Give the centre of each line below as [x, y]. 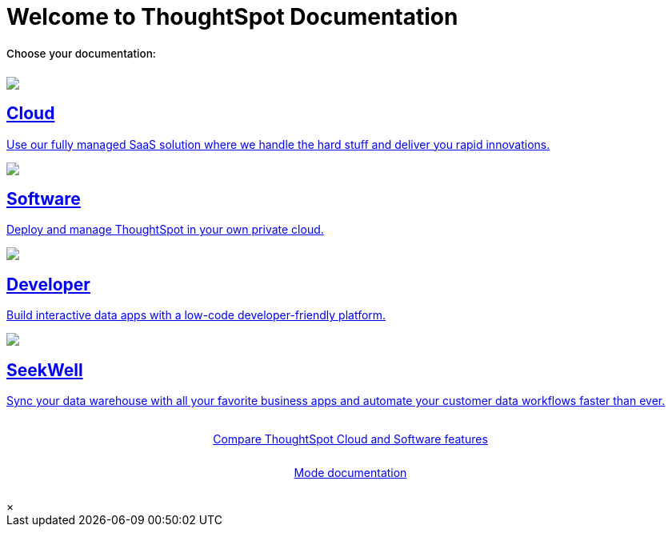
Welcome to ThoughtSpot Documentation [232, 17]
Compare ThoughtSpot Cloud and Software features [350, 439]
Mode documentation [350, 473]
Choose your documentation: [81, 53]
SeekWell [45, 370]
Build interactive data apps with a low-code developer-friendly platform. [196, 315]
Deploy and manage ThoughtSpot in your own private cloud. [165, 230]
